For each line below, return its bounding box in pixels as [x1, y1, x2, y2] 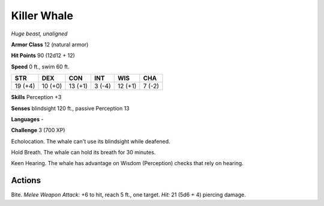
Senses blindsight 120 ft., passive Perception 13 [11, 105, 130, 112]
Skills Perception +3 [11, 94, 62, 101]
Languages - [11, 115, 44, 123]
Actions [11, 175, 41, 186]
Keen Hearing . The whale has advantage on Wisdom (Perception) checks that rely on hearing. [11, 160, 244, 167]
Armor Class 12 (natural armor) [11, 41, 89, 48]
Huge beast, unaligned [11, 30, 68, 37]
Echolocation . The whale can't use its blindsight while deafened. [11, 138, 170, 145]
